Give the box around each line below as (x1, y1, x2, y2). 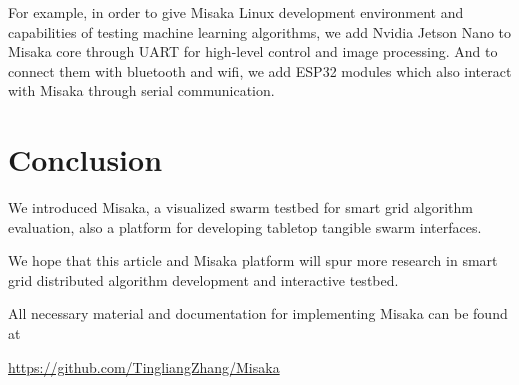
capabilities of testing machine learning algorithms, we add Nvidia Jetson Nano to (8, 21, 512, 42)
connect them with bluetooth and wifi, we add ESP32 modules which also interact (8, 60, 512, 81)
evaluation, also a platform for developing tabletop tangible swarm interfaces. (8, 216, 482, 237)
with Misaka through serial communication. (8, 80, 275, 101)
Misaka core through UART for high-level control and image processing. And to (8, 41, 498, 62)
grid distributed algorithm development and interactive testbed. (8, 269, 399, 290)
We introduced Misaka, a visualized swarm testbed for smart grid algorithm (8, 197, 473, 218)
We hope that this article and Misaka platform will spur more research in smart (8, 250, 498, 271)
